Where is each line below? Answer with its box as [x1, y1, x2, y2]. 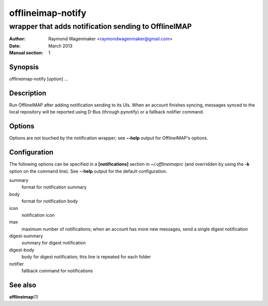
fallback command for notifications [21, 268, 93, 274]
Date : [9, 43, 21, 49]
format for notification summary [21, 184, 87, 190]
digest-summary [9, 233, 43, 239]
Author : [9, 36, 26, 42]
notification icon [21, 212, 55, 218]
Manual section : [9, 50, 44, 56]
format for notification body [21, 198, 78, 204]
